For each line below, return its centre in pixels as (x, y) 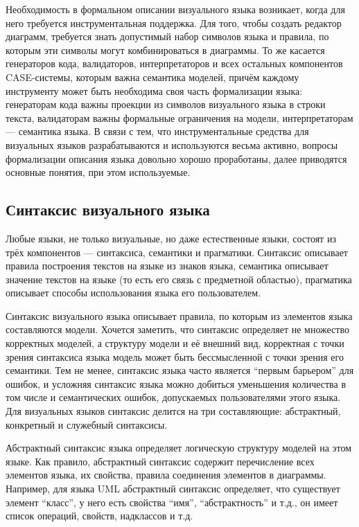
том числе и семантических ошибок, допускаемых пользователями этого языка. (173, 397)
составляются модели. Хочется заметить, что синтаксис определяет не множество (177, 329)
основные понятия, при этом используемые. (98, 172)
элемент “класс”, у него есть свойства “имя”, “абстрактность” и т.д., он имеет (172, 502)
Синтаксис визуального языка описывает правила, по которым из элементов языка (179, 315)
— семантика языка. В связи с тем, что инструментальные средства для (157, 131)
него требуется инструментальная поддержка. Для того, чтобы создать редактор (174, 23)
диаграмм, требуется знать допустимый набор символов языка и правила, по (167, 36)
